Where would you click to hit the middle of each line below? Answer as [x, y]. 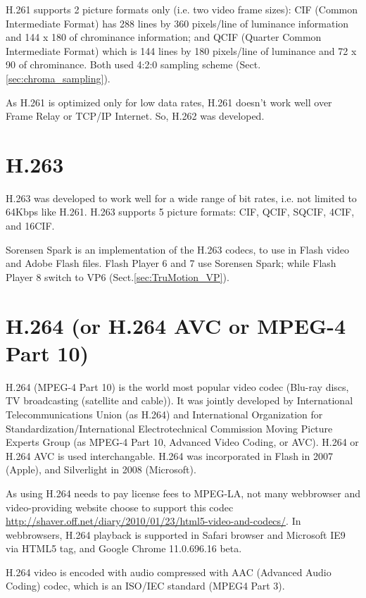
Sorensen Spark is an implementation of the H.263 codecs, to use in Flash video [177, 249]
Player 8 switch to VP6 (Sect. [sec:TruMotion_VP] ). [118, 276]
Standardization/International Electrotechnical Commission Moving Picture [169, 428]
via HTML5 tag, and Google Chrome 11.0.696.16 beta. [124, 548]
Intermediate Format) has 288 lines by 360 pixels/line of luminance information [177, 23]
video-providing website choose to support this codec [120, 507]
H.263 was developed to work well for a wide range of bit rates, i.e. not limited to [181, 198]
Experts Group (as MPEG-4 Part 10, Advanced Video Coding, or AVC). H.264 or [182, 442]
